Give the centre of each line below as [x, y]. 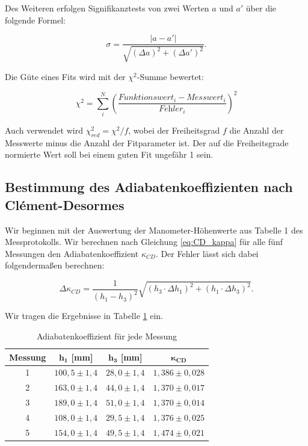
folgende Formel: [35, 20]
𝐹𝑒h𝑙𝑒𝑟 [171, 109]
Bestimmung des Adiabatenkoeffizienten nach [149, 187]
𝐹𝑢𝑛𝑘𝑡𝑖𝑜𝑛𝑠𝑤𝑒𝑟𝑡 [146, 98]
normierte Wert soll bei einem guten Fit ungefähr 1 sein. [109, 154]
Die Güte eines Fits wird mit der [65, 76]
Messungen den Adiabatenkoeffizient [72, 253]
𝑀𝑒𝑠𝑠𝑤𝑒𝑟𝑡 [205, 98]
